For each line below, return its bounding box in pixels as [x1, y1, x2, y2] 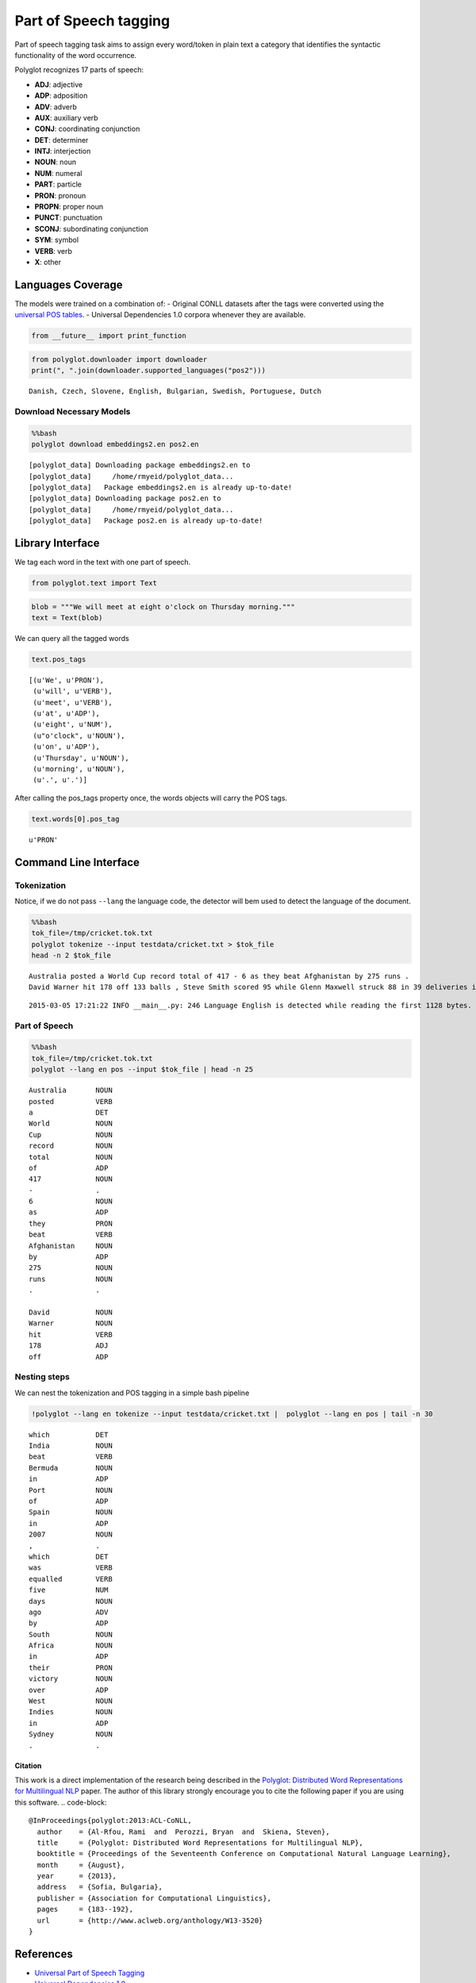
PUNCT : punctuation [34, 213, 103, 222]
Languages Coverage [14, 278, 123, 291]
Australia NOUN [29, 1086, 113, 1095]
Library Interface [14, 536, 100, 550]
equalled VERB [29, 1575, 113, 1583]
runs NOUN [29, 1274, 113, 1283]
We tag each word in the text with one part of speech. [14, 557, 191, 566]
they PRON [29, 1218, 113, 1228]
